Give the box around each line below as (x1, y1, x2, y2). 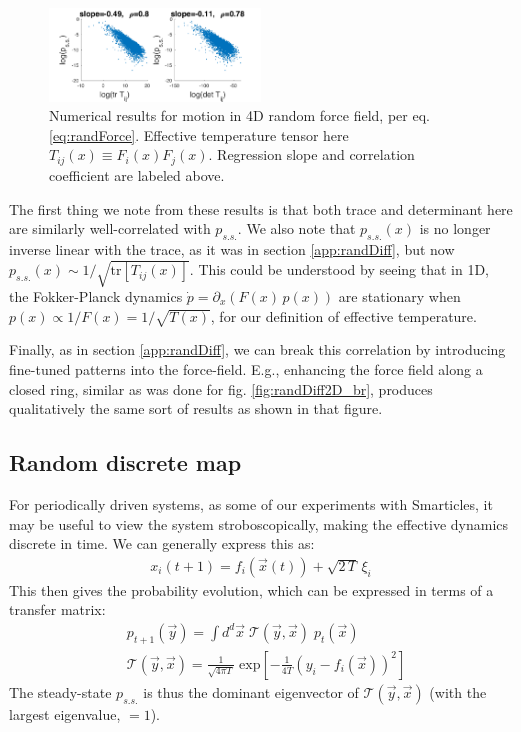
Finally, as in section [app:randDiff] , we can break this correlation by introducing (9, 339, 506, 360)
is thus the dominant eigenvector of (143, 681, 359, 702)
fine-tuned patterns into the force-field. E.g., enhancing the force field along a (9, 358, 483, 379)
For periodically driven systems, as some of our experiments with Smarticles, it (9, 493, 493, 514)
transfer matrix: (9, 599, 106, 620)
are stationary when (338, 286, 461, 307)
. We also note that (237, 218, 356, 239)
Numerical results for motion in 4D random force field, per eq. (49, 105, 430, 126)
